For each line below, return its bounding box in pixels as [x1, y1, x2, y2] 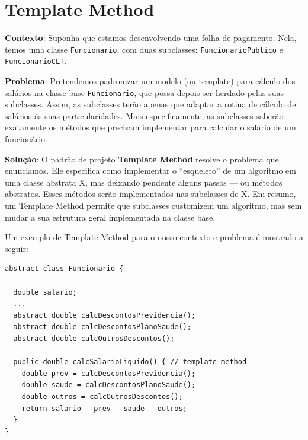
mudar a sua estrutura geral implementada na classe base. [5, 211, 216, 223]
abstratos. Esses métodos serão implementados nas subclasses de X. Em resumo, [5, 187, 296, 200]
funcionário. [5, 133, 48, 145]
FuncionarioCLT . [5, 55, 67, 67]
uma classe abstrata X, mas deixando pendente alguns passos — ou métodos [5, 176, 283, 188]
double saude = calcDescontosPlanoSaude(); [21, 381, 196, 390]
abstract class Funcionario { [5, 264, 124, 273]
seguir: [5, 242, 28, 254]
